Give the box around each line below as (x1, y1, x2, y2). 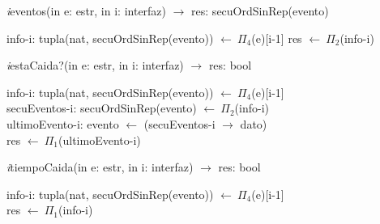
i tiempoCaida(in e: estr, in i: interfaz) (6, 158, 194, 175)
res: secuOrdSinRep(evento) (191, 2, 329, 19)
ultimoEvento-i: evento (6, 115, 119, 132)
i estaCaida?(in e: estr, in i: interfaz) (6, 57, 184, 74)
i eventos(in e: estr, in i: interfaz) (6, 2, 167, 19)
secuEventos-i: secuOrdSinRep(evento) (6, 99, 197, 116)
